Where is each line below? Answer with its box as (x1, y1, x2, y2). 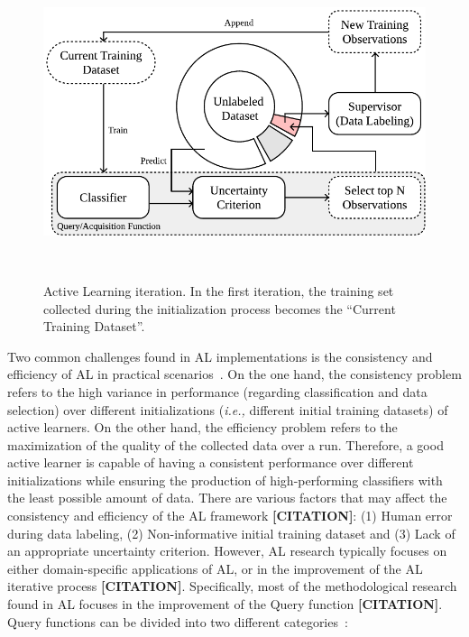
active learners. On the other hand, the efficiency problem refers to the (7, 418, 398, 437)
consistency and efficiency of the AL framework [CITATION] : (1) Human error (7, 506, 453, 525)
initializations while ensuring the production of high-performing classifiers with (7, 470, 443, 489)
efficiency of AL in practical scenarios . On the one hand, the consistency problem (7, 365, 462, 383)
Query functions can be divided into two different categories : (7, 612, 348, 631)
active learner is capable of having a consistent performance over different (7, 453, 414, 472)
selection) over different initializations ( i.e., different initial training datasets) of (7, 400, 448, 419)
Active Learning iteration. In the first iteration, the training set (43, 281, 394, 300)
